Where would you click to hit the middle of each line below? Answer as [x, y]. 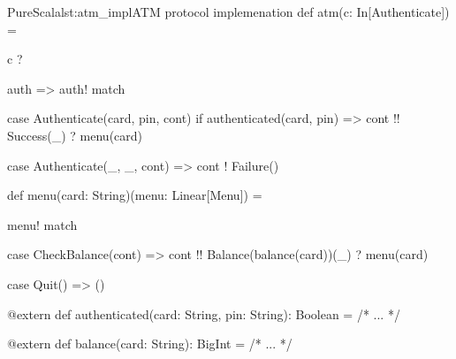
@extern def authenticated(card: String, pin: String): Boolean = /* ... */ [204, 313]
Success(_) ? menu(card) [75, 135]
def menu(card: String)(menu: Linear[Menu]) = [135, 195]
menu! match [42, 224]
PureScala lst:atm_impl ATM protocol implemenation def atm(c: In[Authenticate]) [228, 11]
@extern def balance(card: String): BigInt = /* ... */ [150, 344]
